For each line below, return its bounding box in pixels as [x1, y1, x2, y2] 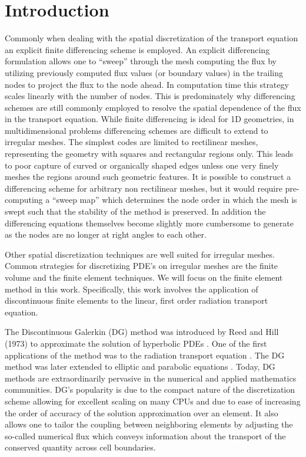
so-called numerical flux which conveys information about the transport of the [5, 429, 286, 442]
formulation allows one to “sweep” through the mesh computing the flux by [5, 55, 277, 67]
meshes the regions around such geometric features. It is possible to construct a [5, 170, 291, 183]
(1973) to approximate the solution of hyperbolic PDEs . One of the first [5, 337, 267, 349]
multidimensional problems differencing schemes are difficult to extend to [5, 124, 268, 136]
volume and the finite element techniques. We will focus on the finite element [5, 271, 283, 283]
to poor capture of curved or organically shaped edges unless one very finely [5, 159, 279, 171]
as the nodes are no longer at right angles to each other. [5, 228, 207, 241]
